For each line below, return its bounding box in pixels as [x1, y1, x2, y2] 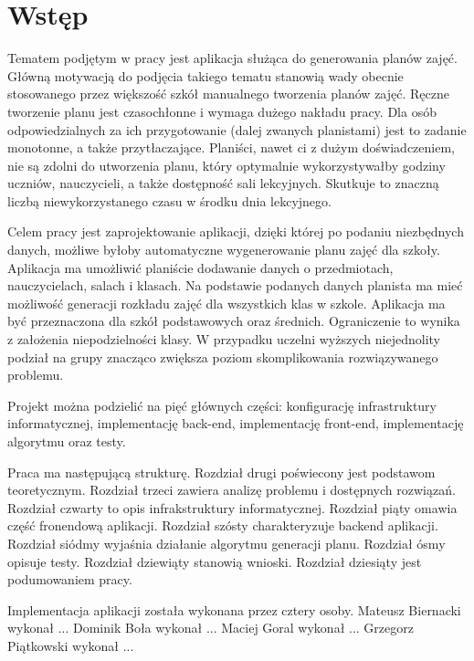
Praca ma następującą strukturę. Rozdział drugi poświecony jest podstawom [7, 462, 436, 481]
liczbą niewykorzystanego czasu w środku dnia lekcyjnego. [7, 191, 332, 210]
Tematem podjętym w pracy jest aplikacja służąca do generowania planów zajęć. [7, 48, 458, 68]
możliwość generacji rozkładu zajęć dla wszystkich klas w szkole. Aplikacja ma [7, 293, 446, 312]
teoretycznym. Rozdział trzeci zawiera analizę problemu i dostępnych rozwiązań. [7, 480, 456, 499]
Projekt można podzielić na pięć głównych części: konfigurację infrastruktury [7, 395, 437, 414]
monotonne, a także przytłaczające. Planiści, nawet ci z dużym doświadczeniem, [7, 138, 455, 157]
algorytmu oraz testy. [7, 432, 126, 450]
